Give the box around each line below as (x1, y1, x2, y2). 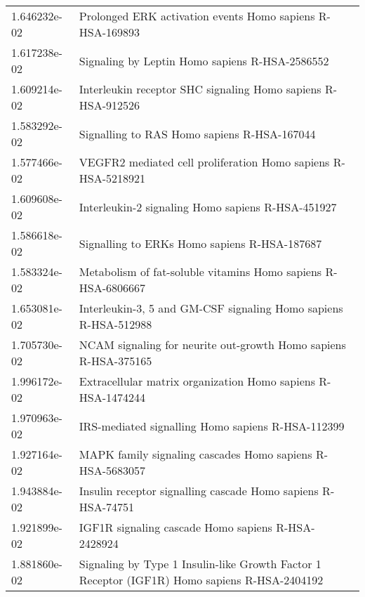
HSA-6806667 (79, 280, 146, 296)
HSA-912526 (79, 97, 140, 113)
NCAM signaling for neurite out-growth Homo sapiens (79, 336, 346, 353)
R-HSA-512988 (79, 316, 152, 332)
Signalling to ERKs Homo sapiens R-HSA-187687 (79, 235, 322, 251)
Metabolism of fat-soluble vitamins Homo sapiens (79, 263, 322, 280)
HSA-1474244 (79, 389, 146, 405)
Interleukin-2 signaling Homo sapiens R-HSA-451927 (79, 198, 337, 215)
